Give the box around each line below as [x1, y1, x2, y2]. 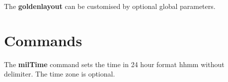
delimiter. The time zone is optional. [4, 69, 115, 79]
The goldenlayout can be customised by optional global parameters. [4, 1, 216, 11]
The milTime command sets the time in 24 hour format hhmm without [4, 59, 225, 69]
